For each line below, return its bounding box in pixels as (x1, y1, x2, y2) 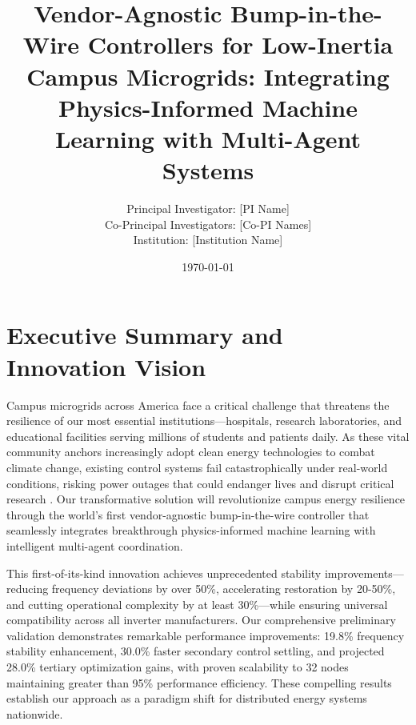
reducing (6, 580, 49, 597)
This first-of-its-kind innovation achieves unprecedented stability (6, 564, 322, 581)
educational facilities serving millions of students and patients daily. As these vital (6, 427, 410, 444)
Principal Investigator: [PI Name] (126, 200, 290, 217)
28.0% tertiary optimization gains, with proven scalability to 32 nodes (6, 659, 349, 675)
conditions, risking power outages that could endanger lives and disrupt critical (6, 475, 394, 491)
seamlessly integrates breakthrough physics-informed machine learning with (6, 522, 376, 539)
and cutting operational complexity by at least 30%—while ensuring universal (6, 595, 388, 612)
